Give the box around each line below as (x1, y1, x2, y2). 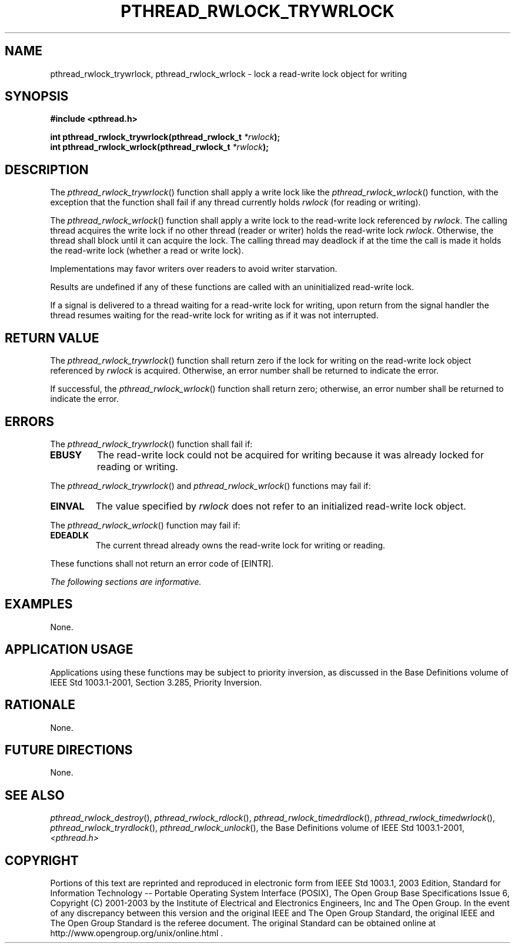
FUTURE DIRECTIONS (5, 742, 133, 757)
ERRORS (5, 414, 55, 429)
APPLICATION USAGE (5, 642, 133, 657)
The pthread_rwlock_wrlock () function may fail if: (50, 520, 240, 530)
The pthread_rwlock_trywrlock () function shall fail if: (50, 438, 253, 449)
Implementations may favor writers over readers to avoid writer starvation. (50, 264, 337, 274)
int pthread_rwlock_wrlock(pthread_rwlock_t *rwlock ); (50, 142, 269, 152)
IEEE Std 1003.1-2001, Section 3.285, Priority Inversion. (50, 677, 262, 687)
